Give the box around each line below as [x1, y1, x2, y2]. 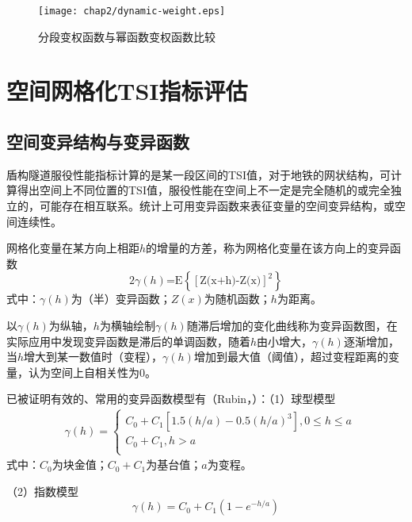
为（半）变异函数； [71, 290, 171, 307]
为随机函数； [204, 290, 271, 307]
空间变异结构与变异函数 [6, 129, 189, 154]
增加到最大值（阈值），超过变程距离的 [193, 348, 388, 365]
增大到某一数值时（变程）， [24, 348, 163, 365]
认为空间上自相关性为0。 [28, 363, 156, 380]
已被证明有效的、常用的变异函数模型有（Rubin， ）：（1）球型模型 [6, 390, 336, 407]
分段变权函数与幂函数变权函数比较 [38, 28, 216, 44]
